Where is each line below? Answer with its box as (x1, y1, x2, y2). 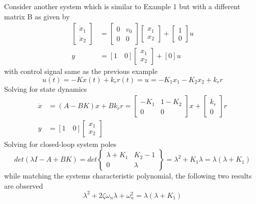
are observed (4, 180, 43, 191)
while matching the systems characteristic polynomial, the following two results (4, 170, 252, 181)
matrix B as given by (4, 11, 70, 21)
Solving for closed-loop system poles (4, 138, 117, 149)
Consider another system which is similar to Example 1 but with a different (4, 1, 241, 11)
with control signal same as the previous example (4, 66, 158, 76)
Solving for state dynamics (4, 83, 87, 94)
